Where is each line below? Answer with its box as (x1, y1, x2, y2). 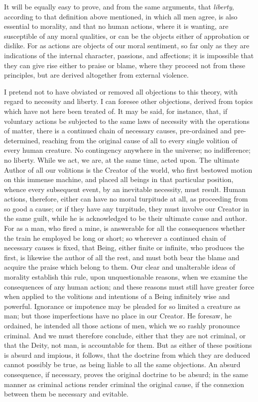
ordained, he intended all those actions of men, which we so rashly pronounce (4, 320, 240, 330)
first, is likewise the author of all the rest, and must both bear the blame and (4, 252, 240, 262)
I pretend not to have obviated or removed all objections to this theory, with (4, 86, 238, 97)
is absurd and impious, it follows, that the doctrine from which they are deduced (4, 349, 251, 360)
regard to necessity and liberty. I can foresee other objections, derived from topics (4, 96, 253, 106)
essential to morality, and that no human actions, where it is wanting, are (4, 21, 229, 31)
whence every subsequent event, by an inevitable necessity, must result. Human (4, 184, 246, 194)
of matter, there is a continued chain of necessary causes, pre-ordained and (4, 125, 232, 136)
